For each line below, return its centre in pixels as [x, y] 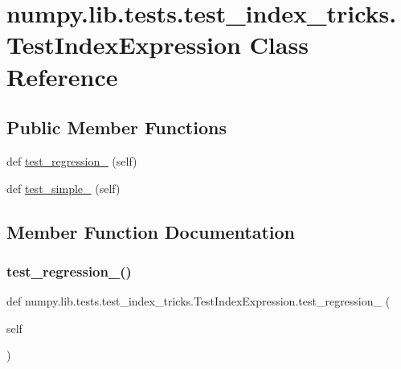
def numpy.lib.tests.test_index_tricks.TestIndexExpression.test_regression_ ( [198, 301]
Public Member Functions [117, 127]
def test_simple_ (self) [63, 188]
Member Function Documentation [151, 231]
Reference [62, 76]
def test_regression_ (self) [72, 160]
